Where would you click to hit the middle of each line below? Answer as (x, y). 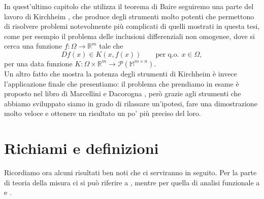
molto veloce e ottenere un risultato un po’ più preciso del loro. (103, 113)
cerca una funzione (33, 46)
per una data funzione (38, 63)
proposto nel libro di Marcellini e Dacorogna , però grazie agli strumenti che (123, 93)
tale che (111, 46)
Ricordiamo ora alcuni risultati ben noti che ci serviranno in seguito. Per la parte (130, 172)
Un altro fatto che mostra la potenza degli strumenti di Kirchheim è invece (121, 73)
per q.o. (167, 54)
